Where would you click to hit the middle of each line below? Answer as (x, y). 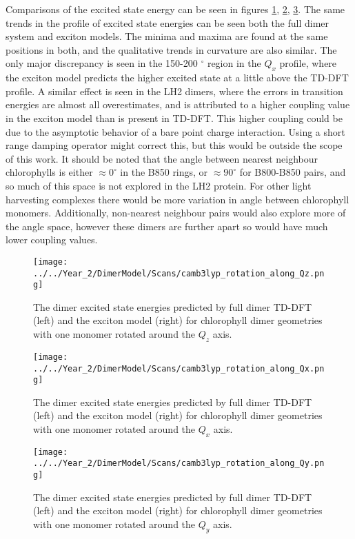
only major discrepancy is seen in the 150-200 (102, 63)
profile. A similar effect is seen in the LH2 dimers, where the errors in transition (174, 91)
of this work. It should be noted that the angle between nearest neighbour (162, 158)
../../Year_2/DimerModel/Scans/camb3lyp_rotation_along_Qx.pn (179, 368)
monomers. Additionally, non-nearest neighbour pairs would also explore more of (176, 213)
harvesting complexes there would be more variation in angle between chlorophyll (177, 199)
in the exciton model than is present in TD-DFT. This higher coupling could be (174, 118)
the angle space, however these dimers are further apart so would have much (167, 226)
